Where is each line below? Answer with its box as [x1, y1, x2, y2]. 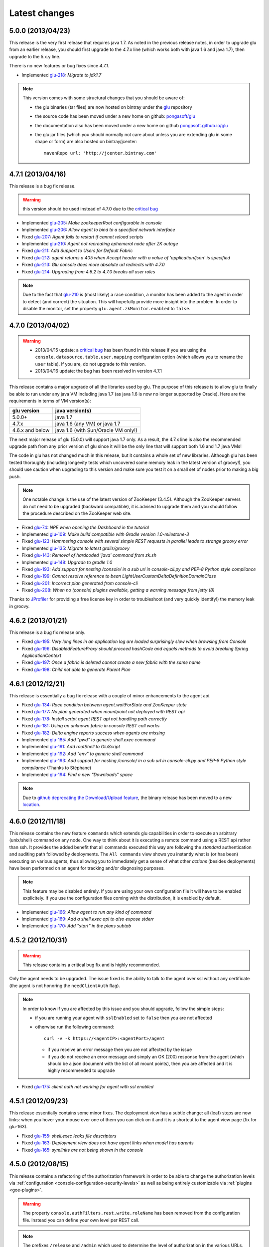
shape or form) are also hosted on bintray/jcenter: [35, 139, 137, 145]
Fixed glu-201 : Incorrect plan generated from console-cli [21, 580, 138, 586]
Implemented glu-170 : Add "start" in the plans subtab [21, 923, 132, 929]
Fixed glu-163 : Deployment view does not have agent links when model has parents [21, 1140, 194, 1146]
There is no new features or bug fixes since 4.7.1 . [9, 63, 110, 69]
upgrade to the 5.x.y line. [9, 53, 61, 59]
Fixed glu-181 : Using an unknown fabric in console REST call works [21, 723, 160, 729]
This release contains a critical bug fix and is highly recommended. [22, 962, 160, 968]
